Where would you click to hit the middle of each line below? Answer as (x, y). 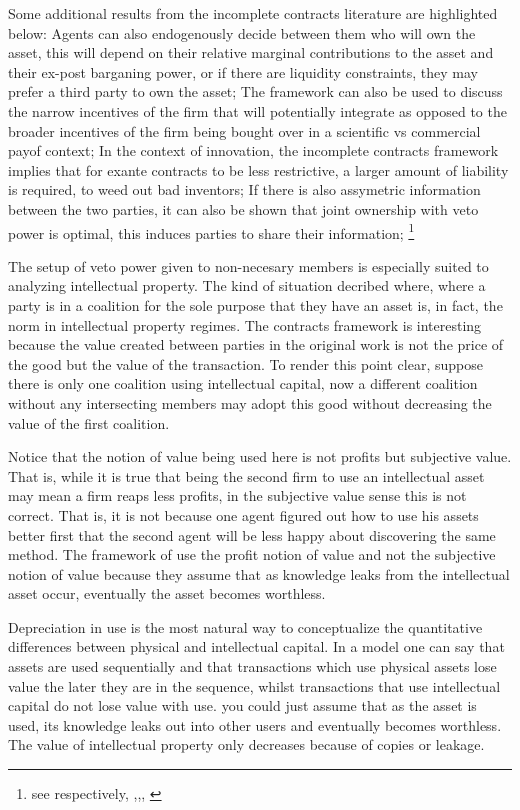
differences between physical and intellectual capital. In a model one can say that (256, 646)
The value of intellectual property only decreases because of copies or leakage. (246, 744)
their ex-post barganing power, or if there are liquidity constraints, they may (243, 71)
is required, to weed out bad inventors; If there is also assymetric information (244, 189)
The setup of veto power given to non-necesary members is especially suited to (248, 265)
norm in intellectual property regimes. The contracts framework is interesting (245, 324)
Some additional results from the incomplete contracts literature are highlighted (253, 13)
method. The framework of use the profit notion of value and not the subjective (252, 554)
